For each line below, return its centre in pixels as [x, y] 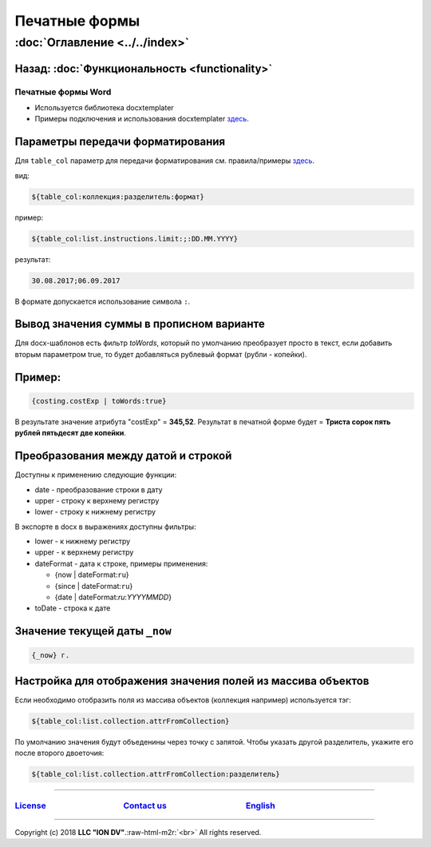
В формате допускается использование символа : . [103, 301]
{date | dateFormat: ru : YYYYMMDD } [113, 597]
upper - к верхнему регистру [84, 552]
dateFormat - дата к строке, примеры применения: [121, 563]
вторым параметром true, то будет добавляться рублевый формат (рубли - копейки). [161, 354]
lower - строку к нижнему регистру [95, 512]
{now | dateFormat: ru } [92, 575]
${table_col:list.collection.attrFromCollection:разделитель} [156, 774]
